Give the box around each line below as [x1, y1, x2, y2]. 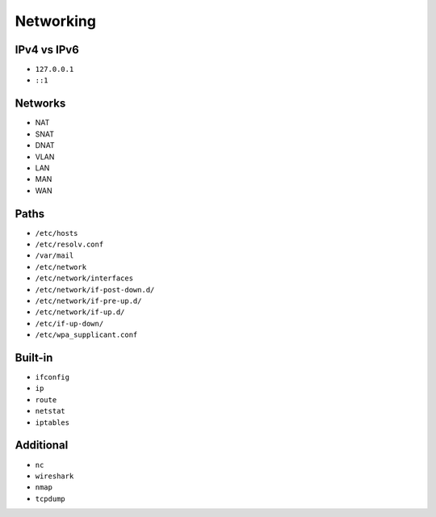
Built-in [15, 351, 53, 364]
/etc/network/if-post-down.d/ [35, 285, 155, 294]
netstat [35, 406, 66, 416]
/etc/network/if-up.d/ [35, 308, 125, 317]
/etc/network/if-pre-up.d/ [35, 296, 142, 305]
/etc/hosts [35, 229, 78, 237]
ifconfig [35, 372, 70, 382]
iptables [35, 418, 70, 427]
